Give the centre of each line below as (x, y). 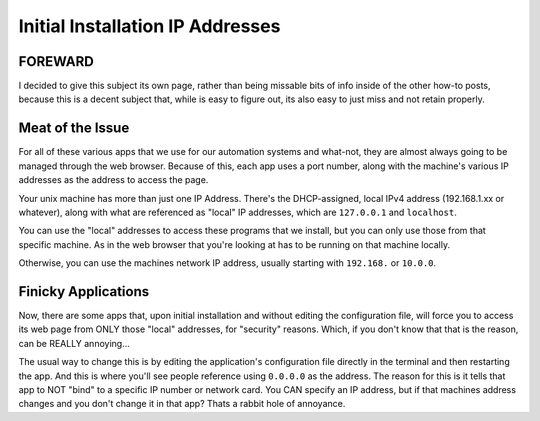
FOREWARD (56, 61)
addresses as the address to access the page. (113, 180)
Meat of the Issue (74, 128)
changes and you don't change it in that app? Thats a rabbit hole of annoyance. (182, 404)
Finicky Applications (84, 291)
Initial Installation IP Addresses (149, 26)
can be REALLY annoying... (74, 343)
